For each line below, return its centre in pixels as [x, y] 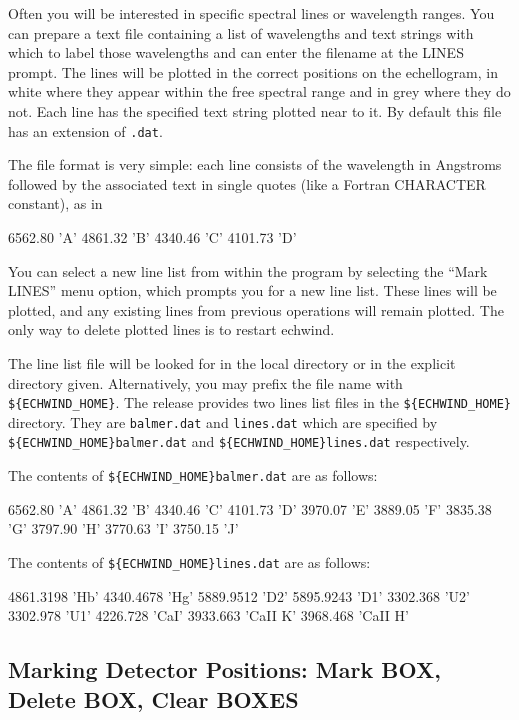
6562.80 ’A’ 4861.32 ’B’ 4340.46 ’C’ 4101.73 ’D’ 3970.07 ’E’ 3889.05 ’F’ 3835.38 [250, 508]
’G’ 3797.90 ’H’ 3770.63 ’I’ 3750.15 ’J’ [123, 528]
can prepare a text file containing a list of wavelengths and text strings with [241, 32]
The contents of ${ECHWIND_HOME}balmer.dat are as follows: [193, 475]
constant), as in [55, 203]
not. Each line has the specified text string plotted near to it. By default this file [255, 110]
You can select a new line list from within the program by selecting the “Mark [248, 270]
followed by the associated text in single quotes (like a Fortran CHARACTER [247, 183]
